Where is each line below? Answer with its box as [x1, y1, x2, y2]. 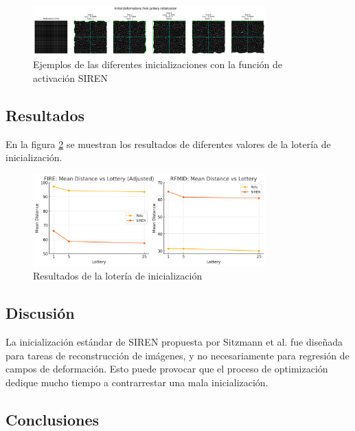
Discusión [5, 302, 75, 324]
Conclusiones [5, 408, 100, 430]
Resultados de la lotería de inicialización [33, 269, 203, 283]
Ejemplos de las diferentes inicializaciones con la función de [33, 57, 282, 72]
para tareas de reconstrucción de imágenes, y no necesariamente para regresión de [5, 348, 350, 362]
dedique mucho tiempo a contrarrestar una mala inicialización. [5, 375, 268, 389]
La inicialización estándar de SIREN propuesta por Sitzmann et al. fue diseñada [5, 334, 343, 348]
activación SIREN [33, 71, 108, 85]
